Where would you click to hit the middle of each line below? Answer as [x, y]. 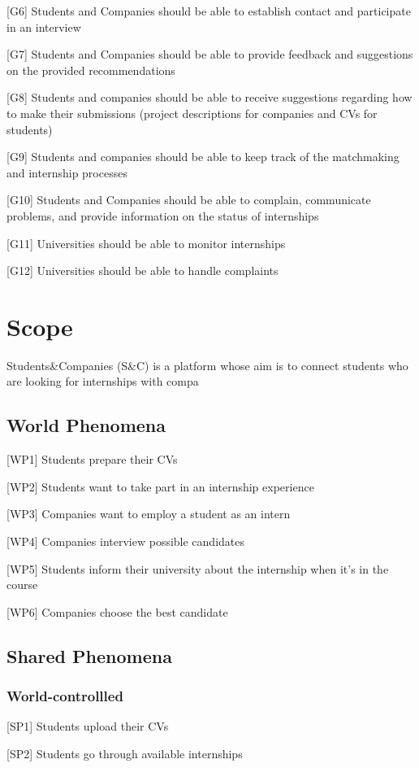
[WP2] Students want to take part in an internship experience [160, 486]
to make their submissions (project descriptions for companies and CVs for [192, 113]
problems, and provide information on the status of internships [163, 215]
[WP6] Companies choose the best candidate [117, 611]
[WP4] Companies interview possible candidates [125, 541]
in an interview [44, 26]
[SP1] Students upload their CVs [88, 726]
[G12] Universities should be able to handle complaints [143, 271]
